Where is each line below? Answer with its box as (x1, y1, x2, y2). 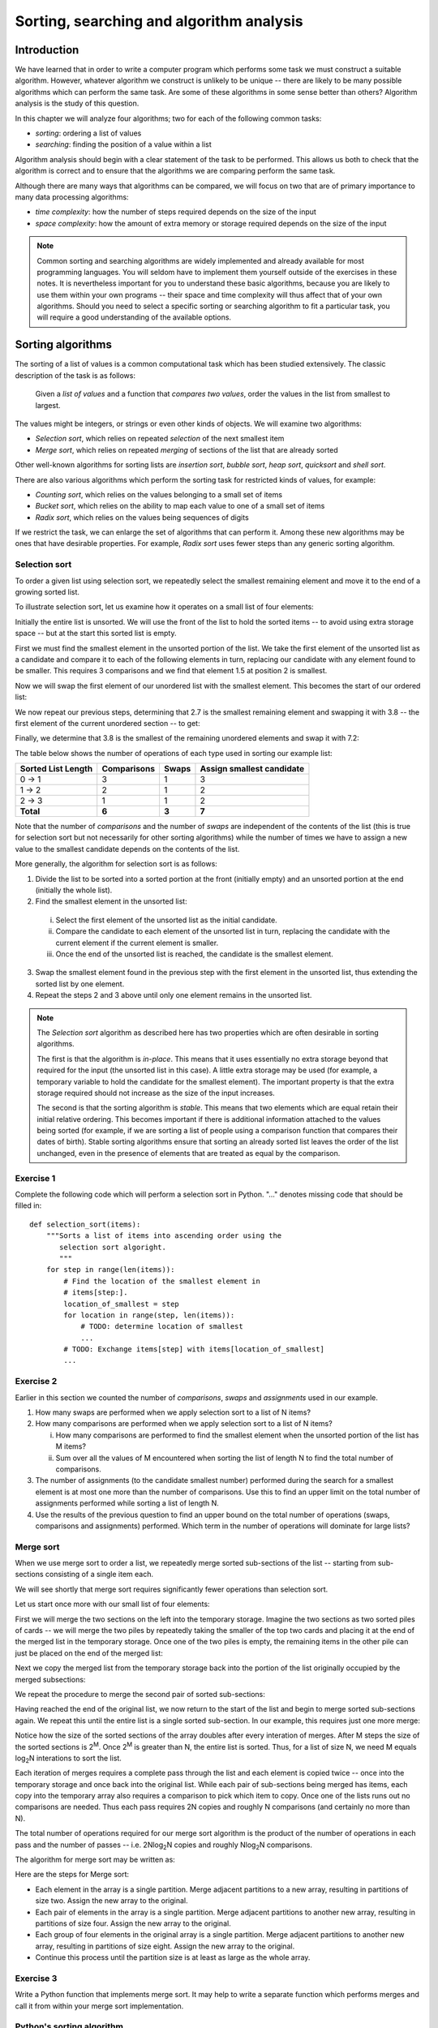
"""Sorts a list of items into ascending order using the (45, 1231, 282, 1240)
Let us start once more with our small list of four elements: (15, 1599, 210, 1609)
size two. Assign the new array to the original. (35, 1896, 188, 1906)
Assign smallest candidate (200, 763, 305, 775)
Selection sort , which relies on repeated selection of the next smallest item (35, 434, 285, 444)
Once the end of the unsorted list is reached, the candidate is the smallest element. (55, 949, 334, 959)
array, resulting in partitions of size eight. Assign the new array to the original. (35, 1941, 295, 1951)
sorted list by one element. (35, 978, 125, 989)
